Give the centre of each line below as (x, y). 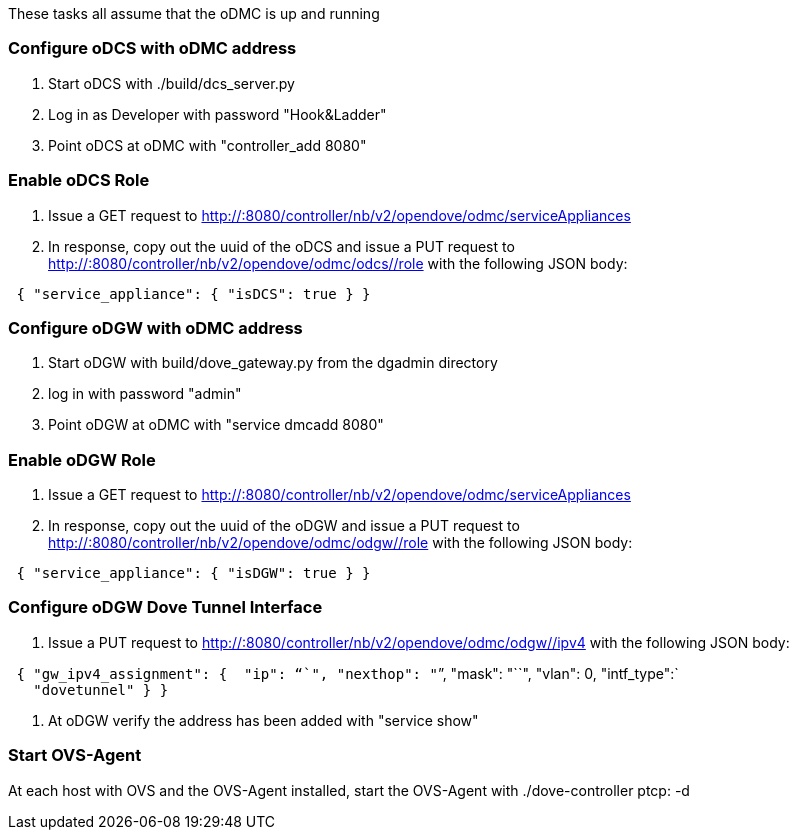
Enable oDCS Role (79, 180)
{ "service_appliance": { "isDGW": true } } (193, 573)
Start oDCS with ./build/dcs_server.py (171, 83)
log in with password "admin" (145, 394)
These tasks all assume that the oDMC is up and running (194, 13)
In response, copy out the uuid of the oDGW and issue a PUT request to (284, 525)
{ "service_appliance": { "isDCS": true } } (193, 293)
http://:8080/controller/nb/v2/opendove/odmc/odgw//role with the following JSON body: (340, 542)
